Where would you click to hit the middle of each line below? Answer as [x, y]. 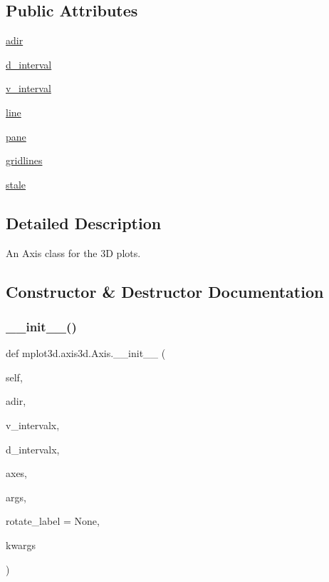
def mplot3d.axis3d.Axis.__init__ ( [86, 353]
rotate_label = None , [53, 521]
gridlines [24, 160]
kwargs [21, 545]
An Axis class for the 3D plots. [73, 252]
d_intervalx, [33, 449]
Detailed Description [84, 222]
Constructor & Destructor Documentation [165, 291]
